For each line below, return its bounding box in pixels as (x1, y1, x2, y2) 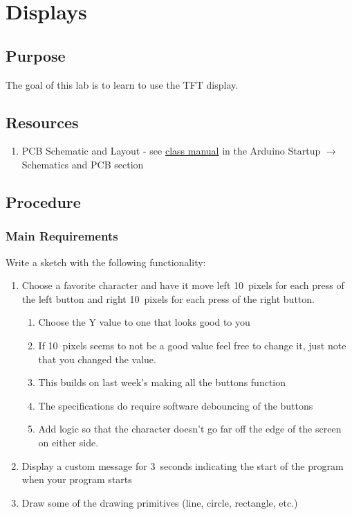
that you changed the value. (38, 351, 156, 366)
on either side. (38, 435, 99, 449)
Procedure (6, 191, 81, 212)
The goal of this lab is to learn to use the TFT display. (6, 77, 239, 91)
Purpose (6, 44, 66, 66)
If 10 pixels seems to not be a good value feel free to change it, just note (38, 338, 346, 352)
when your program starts (21, 472, 132, 487)
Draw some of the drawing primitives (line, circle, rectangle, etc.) (21, 495, 298, 509)
